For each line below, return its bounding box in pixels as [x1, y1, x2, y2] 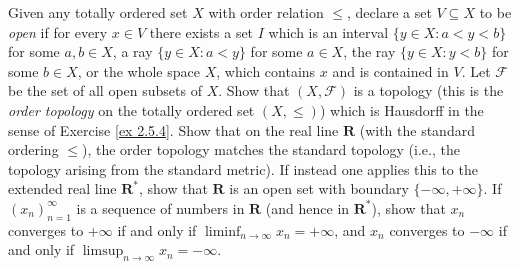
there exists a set [149, 21, 254, 42]
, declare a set [347, 2, 432, 22]
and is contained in [332, 60, 449, 81]
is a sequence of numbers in [76, 197, 245, 218]
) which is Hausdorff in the [319, 99, 484, 120]
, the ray [343, 41, 396, 62]
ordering [8, 139, 59, 160]
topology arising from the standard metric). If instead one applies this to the [8, 158, 478, 179]
